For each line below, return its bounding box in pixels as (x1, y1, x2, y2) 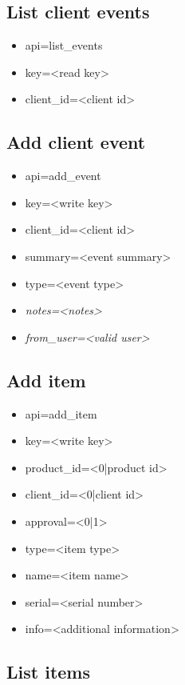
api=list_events (25, 37, 103, 54)
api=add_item (25, 405, 97, 422)
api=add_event (25, 167, 101, 184)
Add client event (6, 130, 146, 154)
